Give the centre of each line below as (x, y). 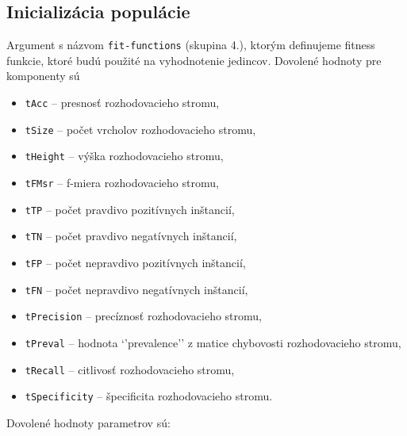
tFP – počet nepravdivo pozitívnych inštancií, (135, 262)
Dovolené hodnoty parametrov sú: (88, 422)
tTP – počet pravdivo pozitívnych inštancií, (130, 209)
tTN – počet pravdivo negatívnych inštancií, (131, 236)
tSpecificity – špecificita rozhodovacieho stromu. (149, 396)
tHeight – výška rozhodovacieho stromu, (124, 156)
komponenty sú (43, 76)
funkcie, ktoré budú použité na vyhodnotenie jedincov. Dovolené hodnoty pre (194, 60)
